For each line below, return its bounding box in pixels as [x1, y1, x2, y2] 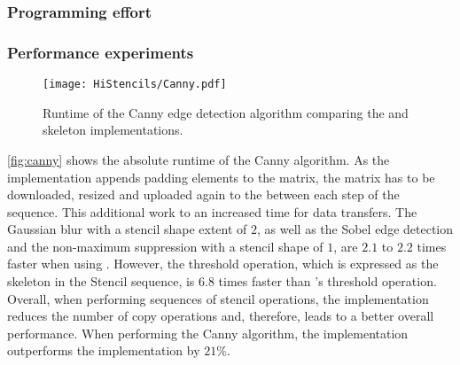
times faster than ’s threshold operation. [218, 272, 437, 291]
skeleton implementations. [43, 120, 183, 139]
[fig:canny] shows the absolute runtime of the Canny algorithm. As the [7, 150, 390, 168]
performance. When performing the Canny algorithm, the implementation [7, 323, 409, 342]
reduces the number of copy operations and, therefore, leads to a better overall [7, 307, 434, 325]
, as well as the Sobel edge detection [257, 220, 454, 238]
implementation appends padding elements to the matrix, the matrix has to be [7, 167, 435, 186]
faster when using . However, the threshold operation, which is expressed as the [7, 254, 439, 273]
